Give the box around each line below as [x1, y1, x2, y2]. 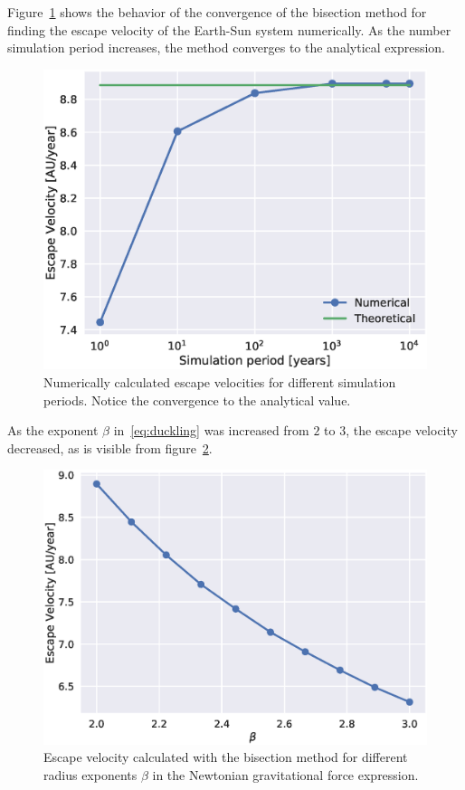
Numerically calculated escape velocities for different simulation [43, 373, 396, 392]
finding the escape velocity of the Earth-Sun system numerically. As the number [7, 20, 451, 39]
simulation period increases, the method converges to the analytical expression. [7, 38, 445, 57]
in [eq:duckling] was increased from [113, 421, 309, 440]
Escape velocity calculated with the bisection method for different [43, 747, 408, 766]
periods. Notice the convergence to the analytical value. [43, 390, 351, 409]
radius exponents [43, 765, 138, 784]
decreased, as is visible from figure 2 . [7, 438, 213, 457]
